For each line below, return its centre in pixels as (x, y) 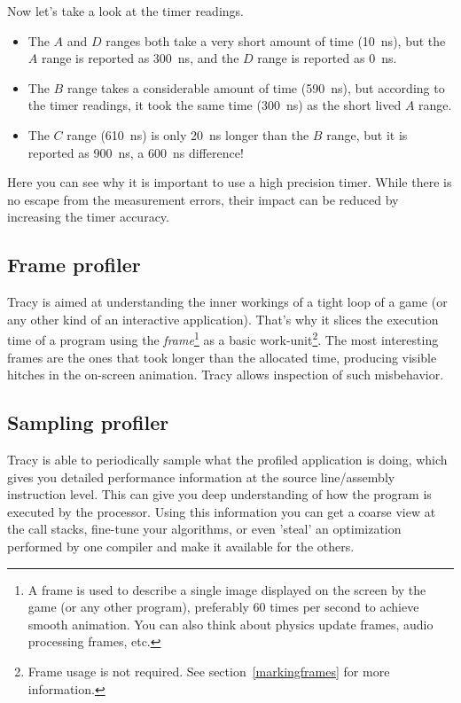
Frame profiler (74, 265)
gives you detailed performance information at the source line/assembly (201, 476)
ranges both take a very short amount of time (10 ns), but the (276, 40)
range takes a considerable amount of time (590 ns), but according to (256, 87)
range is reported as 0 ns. (327, 58)
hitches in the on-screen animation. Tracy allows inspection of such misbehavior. (226, 375)
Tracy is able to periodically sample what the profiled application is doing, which (227, 459)
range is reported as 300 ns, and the (140, 58)
